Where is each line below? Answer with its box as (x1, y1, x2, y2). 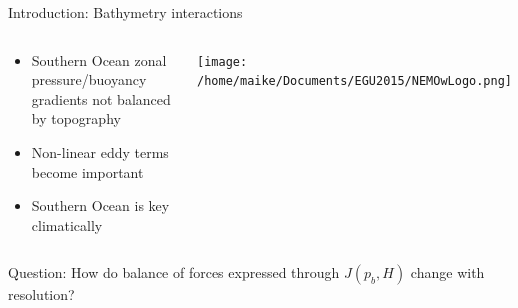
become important (31, 161, 144, 182)
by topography (31, 108, 121, 129)
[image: (197, 54, 248, 69)
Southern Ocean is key (31, 195, 170, 216)
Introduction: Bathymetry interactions (8, 2, 243, 22)
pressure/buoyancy (31, 69, 147, 90)
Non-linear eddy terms (31, 141, 169, 162)
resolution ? (8, 284, 75, 305)
